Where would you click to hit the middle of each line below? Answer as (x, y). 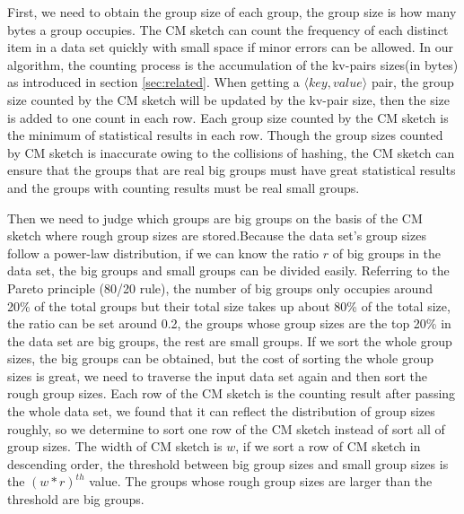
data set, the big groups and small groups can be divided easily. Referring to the (228, 270)
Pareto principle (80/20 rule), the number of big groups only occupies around (220, 287)
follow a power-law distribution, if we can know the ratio (163, 253)
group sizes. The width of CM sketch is (115, 446)
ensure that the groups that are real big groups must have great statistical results (232, 170)
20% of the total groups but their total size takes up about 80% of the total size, (229, 305)
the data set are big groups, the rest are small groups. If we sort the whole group (230, 340)
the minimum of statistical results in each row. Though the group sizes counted (225, 135)
